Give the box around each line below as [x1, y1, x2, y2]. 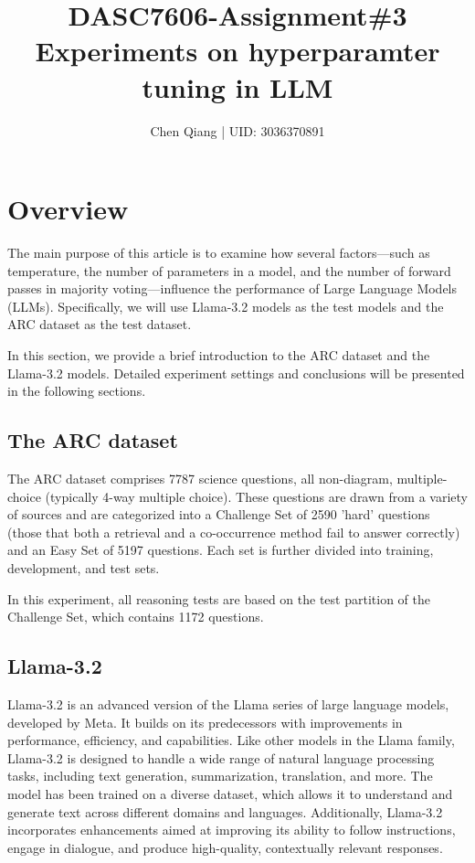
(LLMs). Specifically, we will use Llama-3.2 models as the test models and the [7, 296, 444, 315]
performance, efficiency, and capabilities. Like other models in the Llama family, [7, 730, 455, 750]
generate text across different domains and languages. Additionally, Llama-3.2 [7, 802, 443, 821]
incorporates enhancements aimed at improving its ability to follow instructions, [7, 820, 456, 839]
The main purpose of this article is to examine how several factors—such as [7, 243, 430, 262]
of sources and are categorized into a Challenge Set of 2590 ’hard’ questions [7, 505, 430, 524]
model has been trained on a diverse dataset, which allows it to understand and [7, 783, 453, 803]
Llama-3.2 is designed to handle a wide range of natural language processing [7, 748, 435, 767]
